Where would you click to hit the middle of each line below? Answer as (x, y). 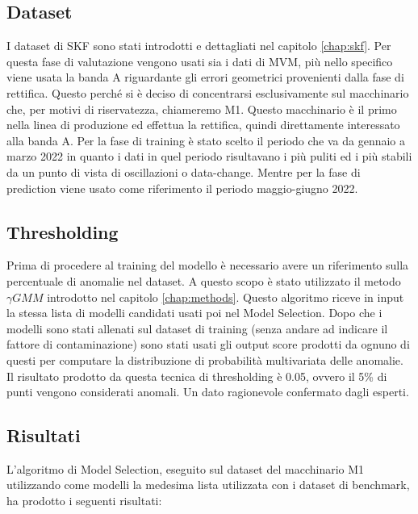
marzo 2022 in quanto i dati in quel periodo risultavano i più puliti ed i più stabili (209, 156)
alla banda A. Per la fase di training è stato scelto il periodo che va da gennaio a (206, 140)
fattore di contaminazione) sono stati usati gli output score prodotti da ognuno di (208, 344)
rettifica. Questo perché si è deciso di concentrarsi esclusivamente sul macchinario (208, 92)
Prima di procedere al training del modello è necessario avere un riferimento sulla (208, 265)
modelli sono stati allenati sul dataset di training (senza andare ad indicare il (197, 328)
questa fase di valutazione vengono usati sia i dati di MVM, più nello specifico (200, 61)
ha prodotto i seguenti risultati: (84, 501)
